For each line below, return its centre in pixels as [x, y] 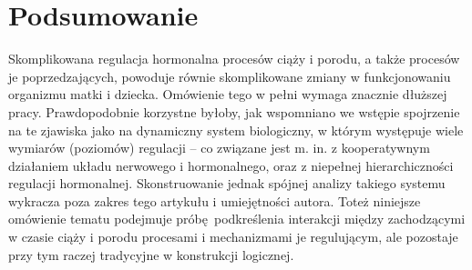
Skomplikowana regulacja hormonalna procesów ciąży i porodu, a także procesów [234, 59]
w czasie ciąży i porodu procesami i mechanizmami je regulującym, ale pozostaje [233, 237]
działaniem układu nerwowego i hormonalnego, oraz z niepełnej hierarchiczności [231, 165]
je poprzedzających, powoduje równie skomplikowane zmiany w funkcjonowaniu [230, 76]
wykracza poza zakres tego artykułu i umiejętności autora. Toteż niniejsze [215, 200]
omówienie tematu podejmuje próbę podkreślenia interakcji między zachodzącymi [237, 219]
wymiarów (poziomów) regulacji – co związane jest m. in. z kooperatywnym [219, 148]
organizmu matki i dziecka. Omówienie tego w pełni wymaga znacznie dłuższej [228, 94]
